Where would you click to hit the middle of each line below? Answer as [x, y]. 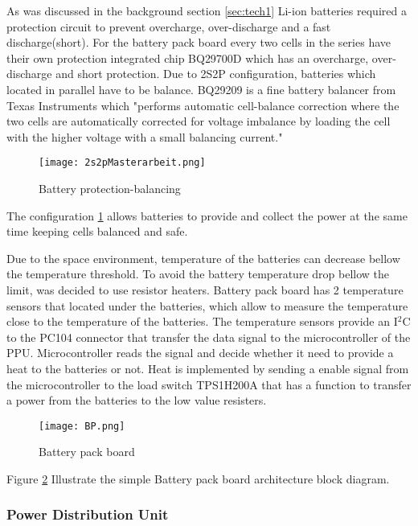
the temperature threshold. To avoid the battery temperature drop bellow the [198, 274]
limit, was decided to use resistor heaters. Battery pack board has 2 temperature [205, 289]
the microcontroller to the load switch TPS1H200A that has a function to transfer [209, 384]
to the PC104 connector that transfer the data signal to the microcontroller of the [209, 337]
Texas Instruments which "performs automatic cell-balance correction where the [203, 105]
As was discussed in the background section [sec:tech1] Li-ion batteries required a [207, 10]
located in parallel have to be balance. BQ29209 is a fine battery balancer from [201, 89]
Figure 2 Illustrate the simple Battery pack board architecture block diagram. [198, 478]
